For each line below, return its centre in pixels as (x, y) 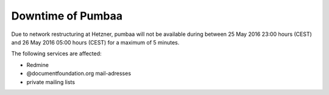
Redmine (37, 65)
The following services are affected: (56, 54)
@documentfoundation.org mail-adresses (79, 74)
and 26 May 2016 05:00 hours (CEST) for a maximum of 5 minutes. (95, 42)
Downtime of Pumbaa (67, 16)
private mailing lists (51, 82)
